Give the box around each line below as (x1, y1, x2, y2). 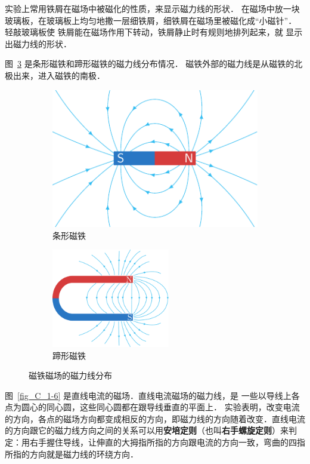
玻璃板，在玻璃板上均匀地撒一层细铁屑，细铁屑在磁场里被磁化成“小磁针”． (5, 14, 297, 26)
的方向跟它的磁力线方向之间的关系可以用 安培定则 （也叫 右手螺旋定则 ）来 (5, 424, 289, 437)
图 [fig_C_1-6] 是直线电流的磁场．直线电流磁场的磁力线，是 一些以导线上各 (5, 389, 300, 401)
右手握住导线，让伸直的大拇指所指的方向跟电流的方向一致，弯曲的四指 (29, 436, 305, 448)
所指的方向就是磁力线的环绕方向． (5, 447, 138, 460)
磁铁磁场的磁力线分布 (29, 369, 112, 382)
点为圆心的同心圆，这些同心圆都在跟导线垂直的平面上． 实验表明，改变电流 (5, 401, 300, 413)
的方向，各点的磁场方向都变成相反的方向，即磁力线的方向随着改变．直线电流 (5, 412, 305, 425)
